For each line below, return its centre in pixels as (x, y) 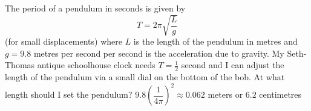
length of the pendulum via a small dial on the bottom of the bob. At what (145, 77)
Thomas (20, 65)
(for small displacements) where (64, 41)
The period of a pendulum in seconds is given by (95, 8)
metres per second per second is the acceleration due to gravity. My (159, 53)
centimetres (280, 94)
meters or (225, 94)
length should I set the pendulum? (69, 94)
